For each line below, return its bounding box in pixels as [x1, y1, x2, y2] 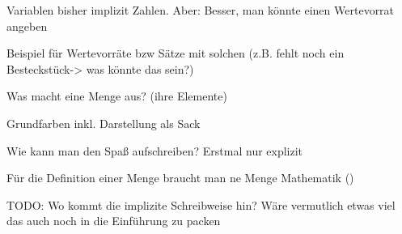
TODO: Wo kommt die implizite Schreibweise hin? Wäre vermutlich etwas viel [6, 196, 396, 213]
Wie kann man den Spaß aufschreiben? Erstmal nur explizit [6, 142, 303, 159]
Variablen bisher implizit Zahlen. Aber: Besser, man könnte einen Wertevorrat [6, 2, 395, 18]
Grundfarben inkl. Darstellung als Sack [6, 114, 201, 131]
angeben [6, 17, 48, 34]
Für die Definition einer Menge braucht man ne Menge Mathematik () [6, 169, 354, 186]
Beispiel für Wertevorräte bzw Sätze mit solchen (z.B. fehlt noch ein [6, 45, 345, 62]
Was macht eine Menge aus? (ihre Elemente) [6, 87, 227, 104]
